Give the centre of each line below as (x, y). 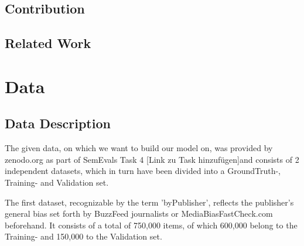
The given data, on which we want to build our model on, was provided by (139, 148)
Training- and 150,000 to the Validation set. (83, 236)
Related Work (48, 43)
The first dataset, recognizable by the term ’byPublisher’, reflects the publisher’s (149, 202)
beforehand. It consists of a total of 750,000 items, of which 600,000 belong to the (151, 225)
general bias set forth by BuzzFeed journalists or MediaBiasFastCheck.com (139, 213)
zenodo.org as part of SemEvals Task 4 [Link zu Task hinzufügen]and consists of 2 (152, 159)
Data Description (58, 123)
